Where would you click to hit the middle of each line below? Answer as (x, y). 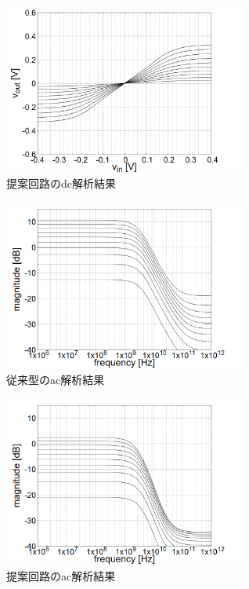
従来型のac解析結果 (56, 380)
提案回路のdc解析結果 (61, 183)
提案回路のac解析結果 (61, 575)
